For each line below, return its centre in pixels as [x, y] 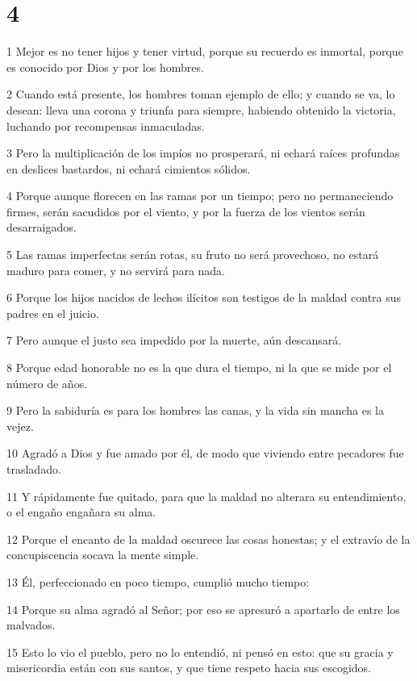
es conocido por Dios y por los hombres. [105, 67]
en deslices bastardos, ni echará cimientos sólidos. [129, 168]
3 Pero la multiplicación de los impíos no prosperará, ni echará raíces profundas [203, 153]
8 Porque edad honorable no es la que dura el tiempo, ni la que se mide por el [199, 368]
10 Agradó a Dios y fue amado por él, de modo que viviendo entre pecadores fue [205, 453]
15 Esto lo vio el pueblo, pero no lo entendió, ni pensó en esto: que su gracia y [200, 652]
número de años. [47, 383]
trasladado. [34, 469]
